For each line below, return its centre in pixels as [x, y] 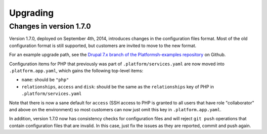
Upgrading [31, 13]
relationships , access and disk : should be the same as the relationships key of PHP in [118, 87]
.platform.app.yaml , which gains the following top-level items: [76, 70]
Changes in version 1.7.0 [50, 26]
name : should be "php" [45, 80]
